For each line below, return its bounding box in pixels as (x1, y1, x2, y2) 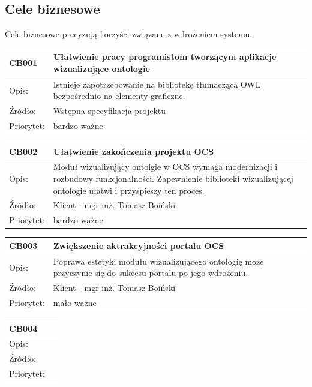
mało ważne (53, 296, 97, 309)
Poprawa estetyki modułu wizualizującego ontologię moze (53, 254, 264, 267)
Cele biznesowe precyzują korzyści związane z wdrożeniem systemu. (5, 28, 253, 40)
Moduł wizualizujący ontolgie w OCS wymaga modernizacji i (53, 160, 278, 173)
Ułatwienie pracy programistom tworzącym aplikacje (53, 50, 277, 63)
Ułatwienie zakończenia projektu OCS (53, 145, 214, 157)
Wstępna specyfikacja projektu (53, 104, 166, 117)
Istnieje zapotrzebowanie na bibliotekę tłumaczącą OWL (53, 77, 261, 90)
